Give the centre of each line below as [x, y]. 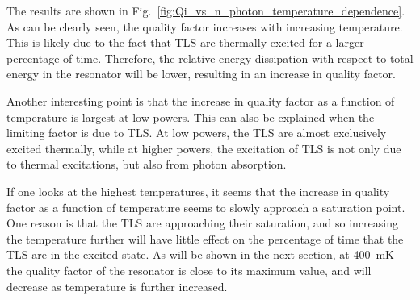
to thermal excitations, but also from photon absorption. [147, 164]
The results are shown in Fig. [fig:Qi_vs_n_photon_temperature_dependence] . [206, 10]
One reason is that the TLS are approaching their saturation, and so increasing [203, 223]
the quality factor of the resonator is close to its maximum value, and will [189, 270]
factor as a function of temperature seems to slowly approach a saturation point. [206, 207]
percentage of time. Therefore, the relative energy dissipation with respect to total [210, 58]
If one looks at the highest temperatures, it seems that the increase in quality [198, 191]
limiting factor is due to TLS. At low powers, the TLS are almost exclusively [197, 133]
